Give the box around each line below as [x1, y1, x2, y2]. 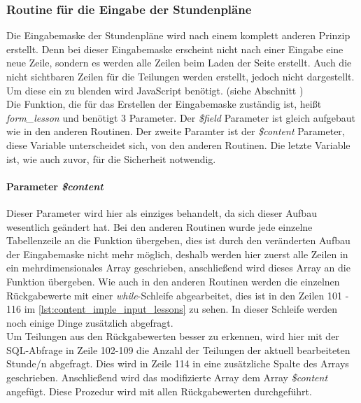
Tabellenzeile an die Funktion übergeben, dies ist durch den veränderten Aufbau [6, 233, 351, 248]
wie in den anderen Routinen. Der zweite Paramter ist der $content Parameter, [6, 124, 345, 139]
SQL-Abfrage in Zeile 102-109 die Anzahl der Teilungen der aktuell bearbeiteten [6, 342, 351, 357]
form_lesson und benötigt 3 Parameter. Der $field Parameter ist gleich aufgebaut [6, 110, 356, 125]
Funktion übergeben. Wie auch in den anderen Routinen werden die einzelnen [6, 274, 340, 288]
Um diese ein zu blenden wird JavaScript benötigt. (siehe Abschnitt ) [6, 83, 304, 97]
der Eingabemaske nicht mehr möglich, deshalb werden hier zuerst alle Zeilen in [6, 246, 348, 261]
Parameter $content [6, 178, 104, 193]
